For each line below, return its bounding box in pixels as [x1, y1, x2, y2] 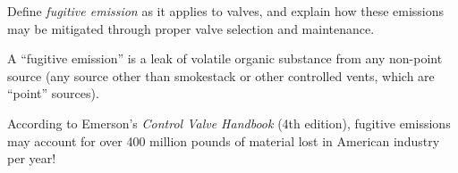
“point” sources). [7, 84, 99, 103]
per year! [7, 149, 56, 168]
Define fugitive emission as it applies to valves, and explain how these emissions [7, 2, 445, 20]
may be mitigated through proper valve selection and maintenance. [7, 19, 375, 37]
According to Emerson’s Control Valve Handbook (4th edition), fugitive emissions [7, 113, 451, 132]
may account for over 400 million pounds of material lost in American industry [7, 131, 440, 150]
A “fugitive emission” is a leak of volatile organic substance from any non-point [7, 49, 443, 68]
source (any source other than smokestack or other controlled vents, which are [7, 66, 435, 85]
